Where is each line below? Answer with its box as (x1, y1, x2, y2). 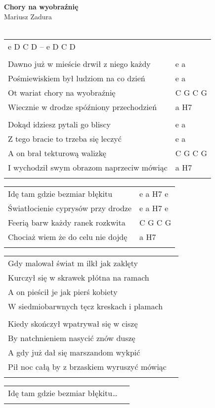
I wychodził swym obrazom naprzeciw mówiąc (8, 161, 168, 173)
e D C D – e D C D (8, 40, 76, 52)
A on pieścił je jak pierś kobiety (8, 286, 118, 297)
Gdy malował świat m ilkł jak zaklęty (8, 257, 138, 269)
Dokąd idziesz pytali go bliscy (8, 118, 111, 130)
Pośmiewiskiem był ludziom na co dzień (8, 72, 145, 84)
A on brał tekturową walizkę (8, 147, 106, 159)
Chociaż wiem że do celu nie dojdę (8, 231, 128, 242)
